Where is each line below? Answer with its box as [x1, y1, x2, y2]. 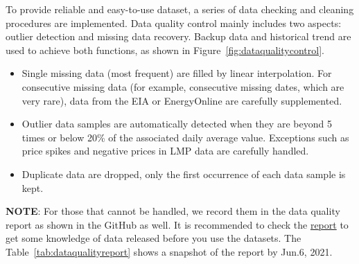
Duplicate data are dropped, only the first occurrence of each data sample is [21, 166, 346, 181]
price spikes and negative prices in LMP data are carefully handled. [21, 143, 309, 158]
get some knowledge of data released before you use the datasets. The [6, 231, 301, 245]
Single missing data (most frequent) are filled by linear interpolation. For [21, 66, 332, 80]
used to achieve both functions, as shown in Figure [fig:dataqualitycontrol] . [6, 42, 324, 57]
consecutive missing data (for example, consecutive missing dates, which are [21, 79, 344, 94]
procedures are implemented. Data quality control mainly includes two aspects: [6, 15, 342, 30]
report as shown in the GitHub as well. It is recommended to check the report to [6, 217, 349, 231]
